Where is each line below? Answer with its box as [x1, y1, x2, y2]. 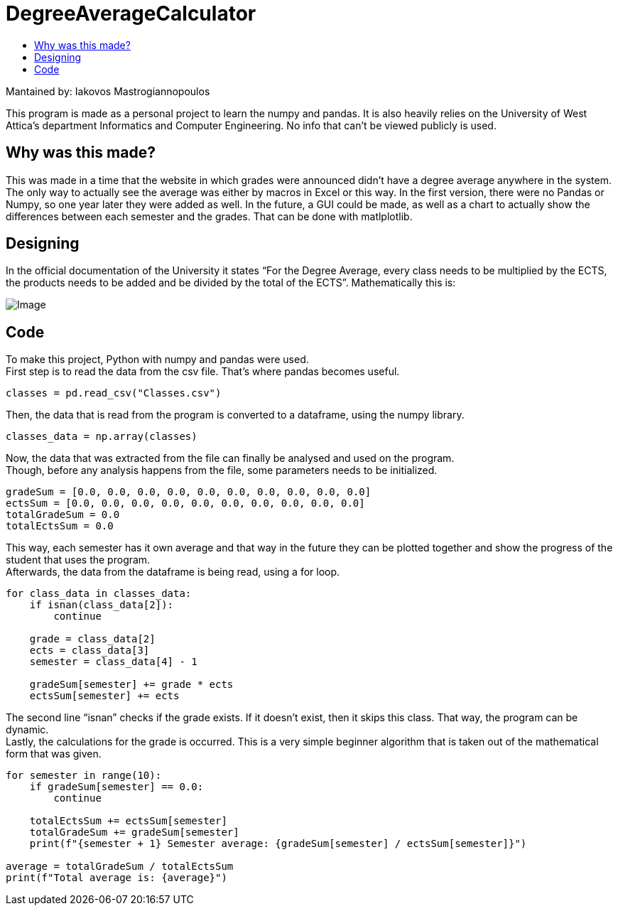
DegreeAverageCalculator [6, 1, 256, 26]
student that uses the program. [6, 554, 151, 566]
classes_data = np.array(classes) [6, 431, 197, 443]
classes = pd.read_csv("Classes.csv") [6, 387, 222, 399]
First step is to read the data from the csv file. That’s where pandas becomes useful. [6, 365, 400, 378]
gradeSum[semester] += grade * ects [29, 679, 234, 691]
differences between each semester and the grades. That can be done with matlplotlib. [6, 210, 413, 222]
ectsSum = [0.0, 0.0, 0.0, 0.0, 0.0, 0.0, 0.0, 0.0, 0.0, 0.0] [6, 497, 365, 510]
